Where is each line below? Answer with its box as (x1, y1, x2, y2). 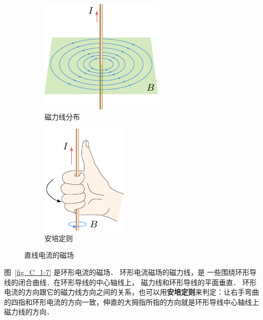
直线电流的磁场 (24, 250, 74, 260)
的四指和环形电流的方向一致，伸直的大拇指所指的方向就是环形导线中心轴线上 (4, 296, 259, 307)
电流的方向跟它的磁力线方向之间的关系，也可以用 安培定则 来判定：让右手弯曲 (4, 287, 259, 297)
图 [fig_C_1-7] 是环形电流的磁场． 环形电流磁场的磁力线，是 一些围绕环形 (4, 266, 250, 277)
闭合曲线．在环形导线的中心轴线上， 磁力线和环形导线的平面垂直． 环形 (18, 276, 257, 287)
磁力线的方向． (4, 306, 54, 317)
